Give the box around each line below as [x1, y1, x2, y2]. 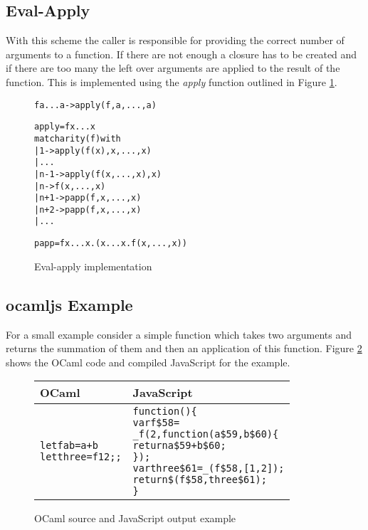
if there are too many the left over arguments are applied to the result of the [6, 60, 340, 75]
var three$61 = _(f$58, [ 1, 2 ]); [132, 462, 285, 475]
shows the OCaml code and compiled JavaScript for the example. [6, 354, 290, 369]
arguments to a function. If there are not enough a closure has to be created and [6, 46, 357, 61]
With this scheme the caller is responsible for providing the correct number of [6, 33, 345, 48]
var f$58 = [132, 417, 180, 429]
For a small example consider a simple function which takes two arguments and [6, 327, 352, 341]
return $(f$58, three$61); [132, 474, 267, 486]
